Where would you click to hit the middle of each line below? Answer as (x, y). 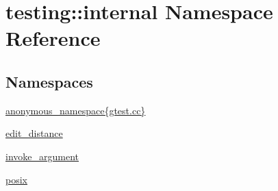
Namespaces (49, 81)
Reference (53, 38)
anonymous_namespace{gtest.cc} (76, 110)
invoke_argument (42, 156)
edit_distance (34, 133)
